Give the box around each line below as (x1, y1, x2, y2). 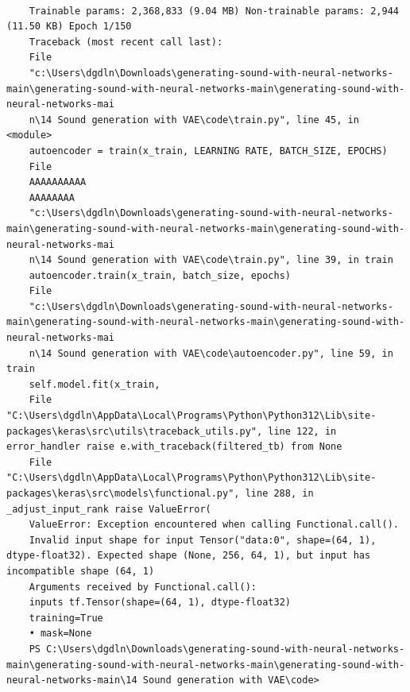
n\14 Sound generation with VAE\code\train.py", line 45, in (29, 114, 359, 126)
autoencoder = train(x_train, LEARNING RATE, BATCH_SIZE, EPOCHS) (29, 145, 388, 157)
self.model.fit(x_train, (29, 378, 161, 390)
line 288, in (245, 488, 314, 499)
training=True (29, 612, 103, 624)
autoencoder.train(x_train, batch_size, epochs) (29, 269, 291, 281)
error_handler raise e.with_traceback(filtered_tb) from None (6, 441, 342, 453)
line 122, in (268, 425, 337, 437)
